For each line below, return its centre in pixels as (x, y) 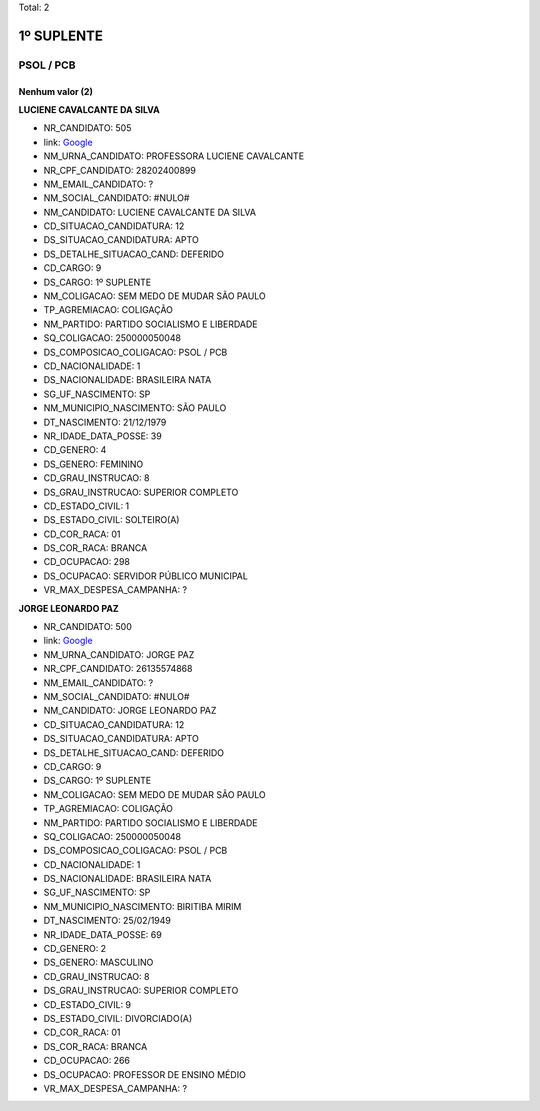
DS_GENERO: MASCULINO (98, 962)
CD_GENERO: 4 (75, 450)
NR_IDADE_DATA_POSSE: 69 (102, 934)
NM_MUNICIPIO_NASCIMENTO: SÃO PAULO (135, 408)
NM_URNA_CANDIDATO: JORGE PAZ (119, 654)
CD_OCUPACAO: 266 (86, 1061)
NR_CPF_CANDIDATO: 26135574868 (118, 669)
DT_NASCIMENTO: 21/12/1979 (105, 422)
